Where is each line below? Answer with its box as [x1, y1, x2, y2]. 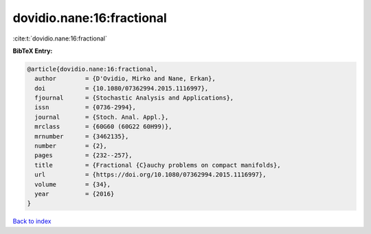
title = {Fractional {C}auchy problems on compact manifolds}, [34, 161, 281, 169]
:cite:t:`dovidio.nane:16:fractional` [12, 34, 108, 43]
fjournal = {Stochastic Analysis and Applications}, [34, 94, 234, 102]
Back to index [12, 217, 52, 226]
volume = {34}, [34, 180, 111, 188]
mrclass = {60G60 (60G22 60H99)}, [34, 123, 172, 130]
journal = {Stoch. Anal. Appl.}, [34, 113, 169, 121]
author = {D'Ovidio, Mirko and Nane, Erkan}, [34, 75, 216, 82]
